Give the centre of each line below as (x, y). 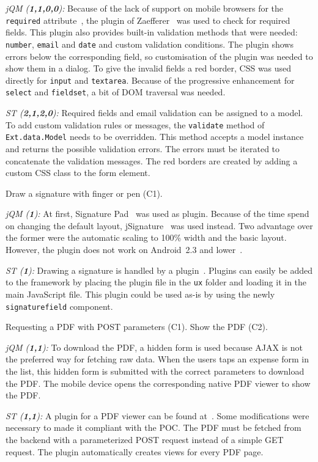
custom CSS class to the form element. (78, 173)
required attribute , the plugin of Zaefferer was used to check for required (148, 20)
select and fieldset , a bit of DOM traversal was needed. (116, 92)
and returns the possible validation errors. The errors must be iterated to (143, 148)
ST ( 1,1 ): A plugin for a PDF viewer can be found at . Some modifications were (157, 415)
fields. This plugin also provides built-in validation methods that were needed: (152, 32)
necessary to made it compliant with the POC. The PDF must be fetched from (153, 427)
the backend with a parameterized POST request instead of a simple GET (145, 439)
